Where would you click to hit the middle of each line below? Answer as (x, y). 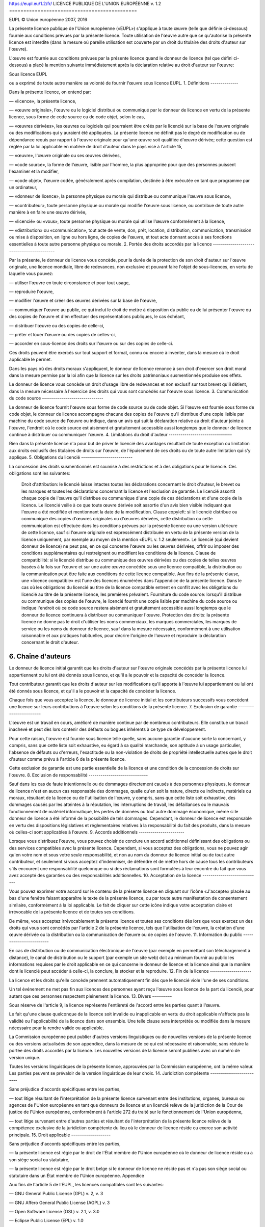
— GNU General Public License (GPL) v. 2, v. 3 (56, 1194)
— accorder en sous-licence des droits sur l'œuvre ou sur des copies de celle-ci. (91, 344)
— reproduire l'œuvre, (31, 292)
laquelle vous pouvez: (31, 274)
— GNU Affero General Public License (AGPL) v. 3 (59, 1202)
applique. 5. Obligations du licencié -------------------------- (71, 457)
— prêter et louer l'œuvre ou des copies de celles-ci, (63, 335)
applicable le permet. (30, 360)
